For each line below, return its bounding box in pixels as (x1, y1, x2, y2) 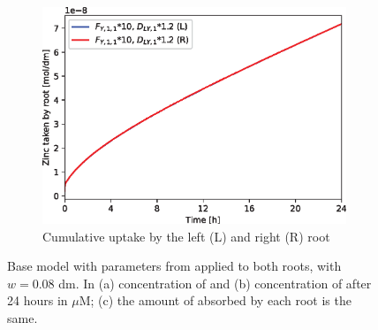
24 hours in (7, 291, 68, 310)
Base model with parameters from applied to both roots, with (7, 257, 342, 275)
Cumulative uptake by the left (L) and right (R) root (42, 226, 330, 245)
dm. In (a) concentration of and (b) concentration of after (58, 273, 372, 292)
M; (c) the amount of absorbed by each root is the (79, 291, 352, 310)
